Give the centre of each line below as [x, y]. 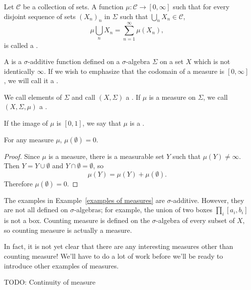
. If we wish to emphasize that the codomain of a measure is [134, 71]
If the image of [26, 123]
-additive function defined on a [74, 61]
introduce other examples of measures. [61, 265]
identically [20, 71]
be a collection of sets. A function [73, 6]
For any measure [29, 139]
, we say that [102, 123]
